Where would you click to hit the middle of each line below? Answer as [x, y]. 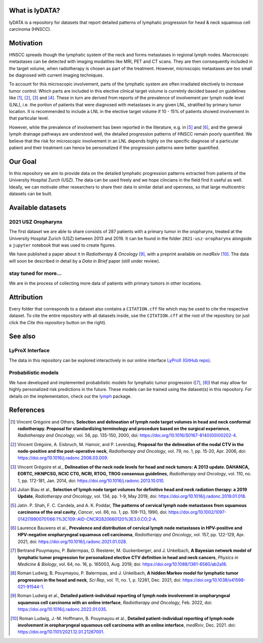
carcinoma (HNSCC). [30, 29]
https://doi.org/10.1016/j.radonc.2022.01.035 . [62, 609]
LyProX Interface [29, 351]
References [27, 410]
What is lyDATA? [35, 10]
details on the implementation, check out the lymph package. [70, 396]
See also [22, 336]
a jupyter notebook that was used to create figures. [62, 245]
